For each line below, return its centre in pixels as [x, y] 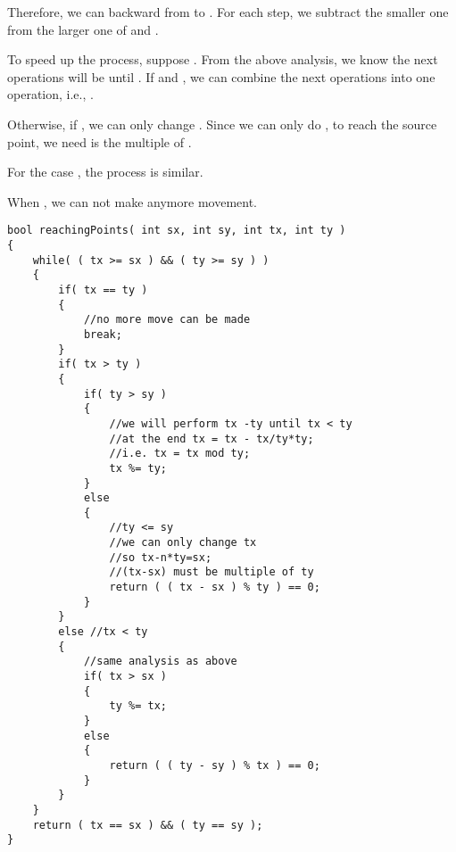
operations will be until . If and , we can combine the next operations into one [221, 76]
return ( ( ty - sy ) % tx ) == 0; [215, 765]
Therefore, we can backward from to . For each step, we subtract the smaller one [228, 12]
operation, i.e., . [50, 94]
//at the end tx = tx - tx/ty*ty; [211, 438]
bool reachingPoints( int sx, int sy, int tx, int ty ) [177, 231]
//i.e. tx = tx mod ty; [180, 454]
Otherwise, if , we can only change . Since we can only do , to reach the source [222, 124]
